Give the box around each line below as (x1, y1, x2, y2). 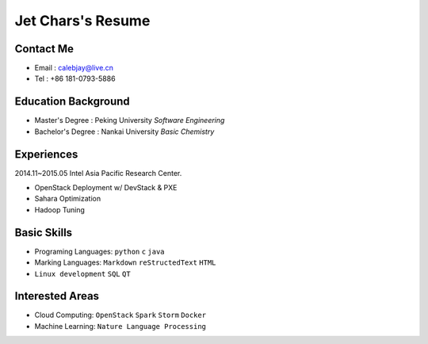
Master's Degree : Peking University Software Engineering (34, 116, 225, 125)
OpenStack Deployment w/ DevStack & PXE (34, 183, 178, 193)
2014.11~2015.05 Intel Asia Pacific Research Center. (14, 168, 182, 178)
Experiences (14, 147, 78, 161)
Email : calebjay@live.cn (34, 63, 114, 73)
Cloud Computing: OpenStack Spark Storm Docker (34, 310, 206, 320)
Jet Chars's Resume (14, 12, 151, 29)
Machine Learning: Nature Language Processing (34, 321, 206, 331)
